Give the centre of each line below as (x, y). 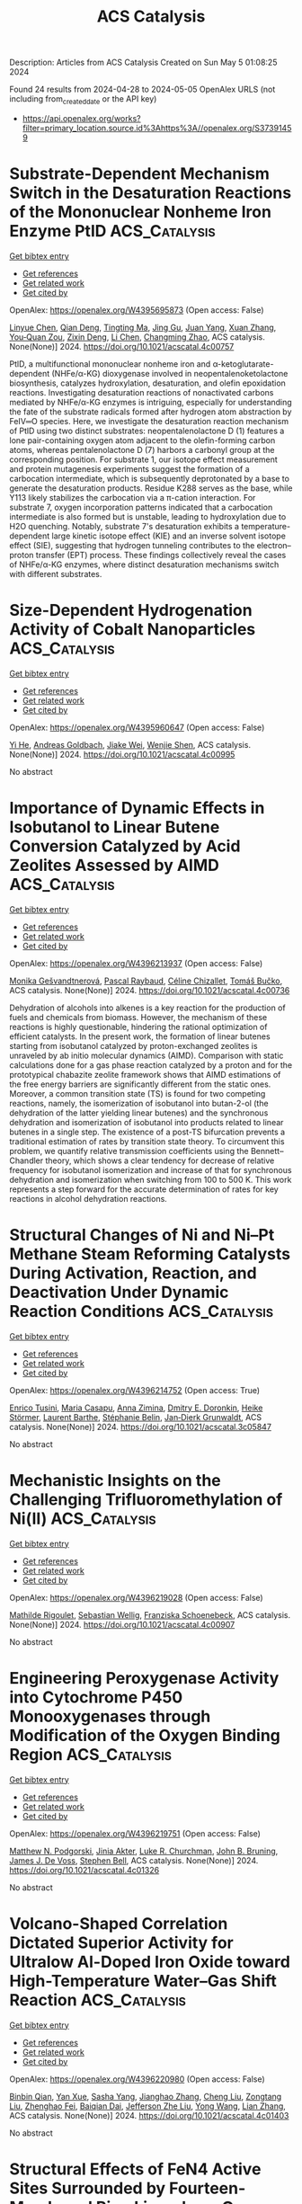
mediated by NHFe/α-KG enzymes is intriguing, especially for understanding (151, 402)
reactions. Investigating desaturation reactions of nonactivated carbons (142, 392)
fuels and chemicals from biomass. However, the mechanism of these (138, 1017)
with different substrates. (56, 573)
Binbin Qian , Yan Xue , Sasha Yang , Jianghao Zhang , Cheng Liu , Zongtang (146, 2096)
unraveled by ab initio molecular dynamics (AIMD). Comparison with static (147, 1055)
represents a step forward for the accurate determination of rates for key (144, 1189)
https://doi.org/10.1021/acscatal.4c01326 (84, 1870)
